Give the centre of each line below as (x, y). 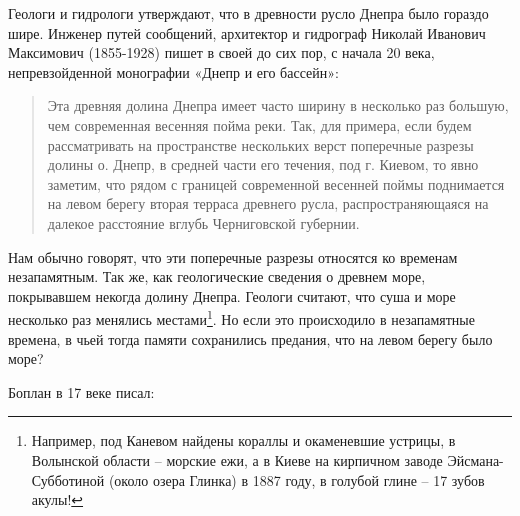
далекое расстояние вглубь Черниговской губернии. (203, 222)
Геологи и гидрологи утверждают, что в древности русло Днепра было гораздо (248, 13)
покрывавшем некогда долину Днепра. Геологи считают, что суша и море (232, 295)
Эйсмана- (475, 459)
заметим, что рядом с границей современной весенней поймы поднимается (276, 183)
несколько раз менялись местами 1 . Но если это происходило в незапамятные (241, 317)
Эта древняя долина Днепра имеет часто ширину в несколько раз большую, (278, 105)
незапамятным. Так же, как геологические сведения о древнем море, (217, 276)
